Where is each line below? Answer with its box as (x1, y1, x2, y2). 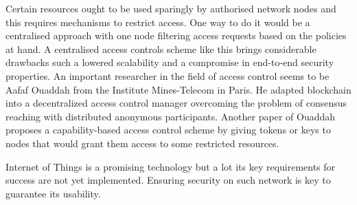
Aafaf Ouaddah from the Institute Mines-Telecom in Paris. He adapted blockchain (5, 82, 352, 96)
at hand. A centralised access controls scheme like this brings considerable (5, 41, 316, 56)
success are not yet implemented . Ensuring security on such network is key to (5, 173, 331, 187)
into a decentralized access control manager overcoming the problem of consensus (5, 96, 347, 110)
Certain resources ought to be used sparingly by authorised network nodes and (5, 1, 336, 15)
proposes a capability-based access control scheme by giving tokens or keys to (5, 122, 331, 137)
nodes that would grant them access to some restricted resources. (5, 136, 279, 150)
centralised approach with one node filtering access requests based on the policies (5, 28, 347, 43)
